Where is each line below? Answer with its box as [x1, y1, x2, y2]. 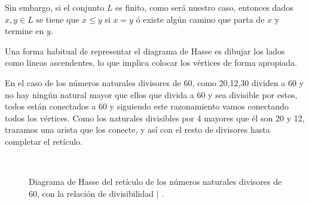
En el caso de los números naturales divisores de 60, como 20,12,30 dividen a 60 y [5, 76, 304, 89]
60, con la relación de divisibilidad [29, 187, 154, 199]
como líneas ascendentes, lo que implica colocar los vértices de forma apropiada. [5, 56, 297, 69]
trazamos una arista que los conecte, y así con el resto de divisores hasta [5, 123, 270, 136]
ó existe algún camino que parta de [136, 13, 265, 25]
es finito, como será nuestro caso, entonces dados [115, 1, 293, 13]
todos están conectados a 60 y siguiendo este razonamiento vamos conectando [5, 100, 289, 112]
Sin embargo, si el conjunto [5, 1, 105, 13]
